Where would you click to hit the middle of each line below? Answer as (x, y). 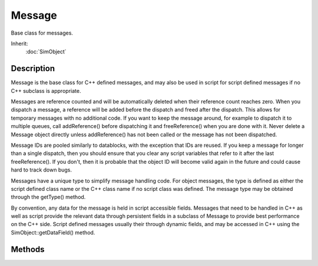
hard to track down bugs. (42, 170)
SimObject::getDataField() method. (53, 233)
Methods (28, 249)
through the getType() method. (48, 197)
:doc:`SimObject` (46, 52)
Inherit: (19, 43)
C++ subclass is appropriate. (46, 90)
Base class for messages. (42, 33)
